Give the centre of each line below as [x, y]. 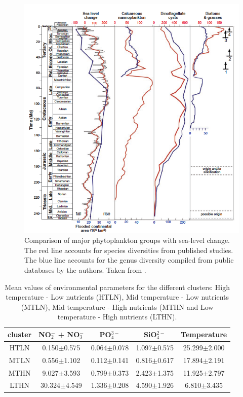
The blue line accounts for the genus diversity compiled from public [129, 260]
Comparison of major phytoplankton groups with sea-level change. [127, 240]
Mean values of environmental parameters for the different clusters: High [117, 287]
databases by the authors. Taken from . [85, 270]
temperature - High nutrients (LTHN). [117, 317]
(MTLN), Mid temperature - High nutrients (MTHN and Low [117, 306]
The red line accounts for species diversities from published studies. [129, 250]
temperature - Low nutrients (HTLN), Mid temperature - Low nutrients [117, 297]
